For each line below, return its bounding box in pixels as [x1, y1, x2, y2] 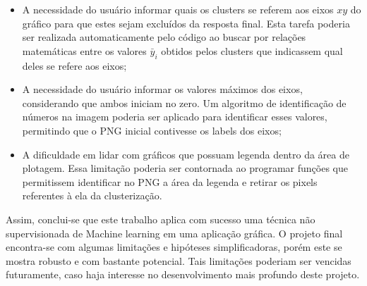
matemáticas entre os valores [22, 43, 147, 58]
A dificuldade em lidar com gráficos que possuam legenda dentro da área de [22, 147, 349, 161]
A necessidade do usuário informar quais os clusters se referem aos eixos [22, 2, 334, 16]
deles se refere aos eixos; [22, 58, 127, 73]
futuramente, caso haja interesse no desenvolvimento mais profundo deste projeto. [6, 267, 360, 282]
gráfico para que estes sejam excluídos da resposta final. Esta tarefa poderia [22, 15, 350, 30]
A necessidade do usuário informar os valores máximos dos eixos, [22, 82, 303, 97]
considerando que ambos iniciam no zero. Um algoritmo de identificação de [22, 95, 347, 110]
